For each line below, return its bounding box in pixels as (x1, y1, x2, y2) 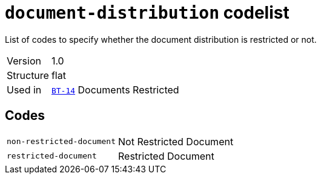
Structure (7, 69, 49, 81)
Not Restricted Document (118, 135, 234, 148)
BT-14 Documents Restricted (51, 83, 179, 96)
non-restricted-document (7, 137, 116, 146)
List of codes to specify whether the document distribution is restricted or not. (5, 34, 317, 45)
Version (7, 54, 41, 67)
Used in (7, 83, 42, 96)
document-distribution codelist (5, 2, 290, 23)
